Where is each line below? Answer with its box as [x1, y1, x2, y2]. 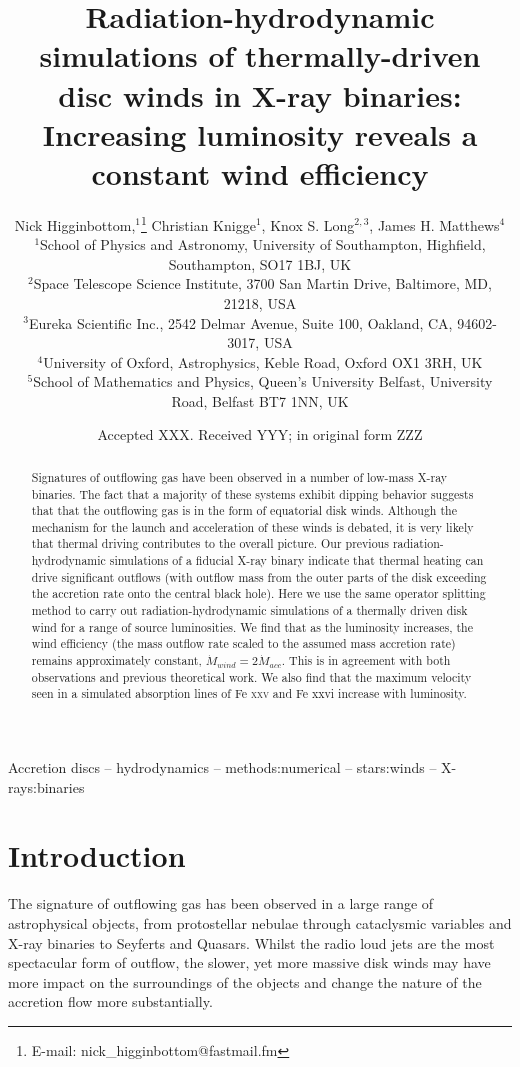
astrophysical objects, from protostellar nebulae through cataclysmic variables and [8, 912, 512, 933]
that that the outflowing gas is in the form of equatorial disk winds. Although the [31, 502, 457, 519]
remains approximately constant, [31, 652, 202, 669]
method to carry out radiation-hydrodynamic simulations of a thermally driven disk [31, 602, 468, 619]
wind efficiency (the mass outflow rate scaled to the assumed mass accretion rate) [31, 635, 456, 652]
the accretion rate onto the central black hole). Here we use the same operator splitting [31, 585, 486, 602]
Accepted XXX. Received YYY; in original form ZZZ [97, 424, 423, 445]
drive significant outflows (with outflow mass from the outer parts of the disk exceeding [31, 568, 487, 585]
